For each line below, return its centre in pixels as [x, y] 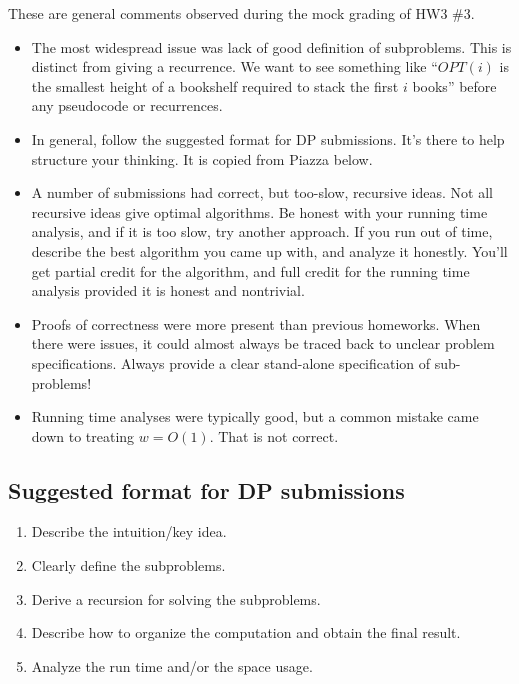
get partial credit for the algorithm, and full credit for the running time [250, 270]
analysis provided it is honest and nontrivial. [168, 290]
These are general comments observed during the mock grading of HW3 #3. [241, 13]
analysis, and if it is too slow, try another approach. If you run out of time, [262, 231]
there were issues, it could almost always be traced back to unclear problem [263, 343]
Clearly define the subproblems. [128, 565]
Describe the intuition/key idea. [129, 531]
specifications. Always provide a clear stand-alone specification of [231, 362]
